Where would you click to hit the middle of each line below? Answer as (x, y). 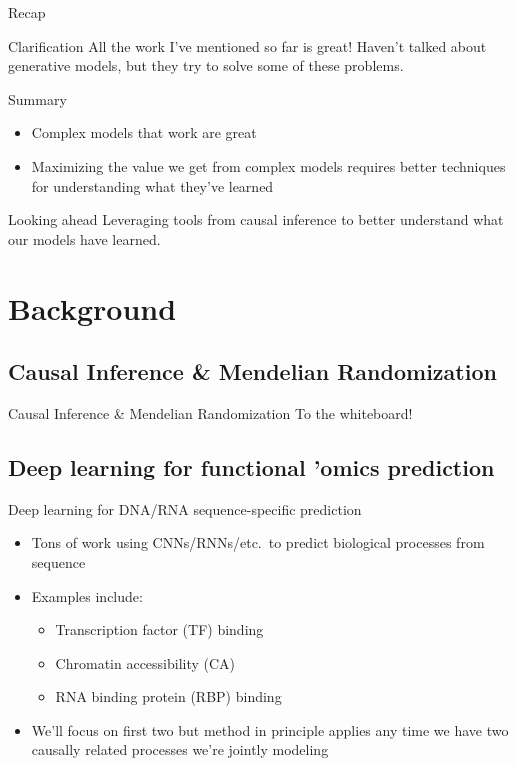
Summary (37, 98)
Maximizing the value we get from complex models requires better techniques (268, 165)
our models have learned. (84, 238)
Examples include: (87, 595)
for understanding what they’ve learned (152, 185)
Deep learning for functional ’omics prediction (251, 466)
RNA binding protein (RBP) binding (168, 696)
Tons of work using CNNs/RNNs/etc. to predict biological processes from (258, 542)
